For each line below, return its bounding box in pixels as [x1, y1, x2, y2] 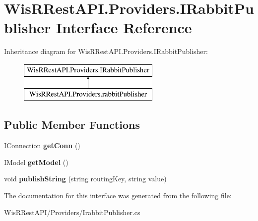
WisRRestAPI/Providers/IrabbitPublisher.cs [4, 207, 140, 217]
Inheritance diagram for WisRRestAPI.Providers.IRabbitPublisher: [4, 46, 208, 56]
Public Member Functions [4, 117, 140, 132]
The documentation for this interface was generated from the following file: [4, 190, 232, 201]
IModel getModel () [4, 157, 68, 167]
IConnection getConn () [4, 140, 80, 151]
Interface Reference [56, 17, 192, 38]
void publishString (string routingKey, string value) [4, 173, 167, 184]
